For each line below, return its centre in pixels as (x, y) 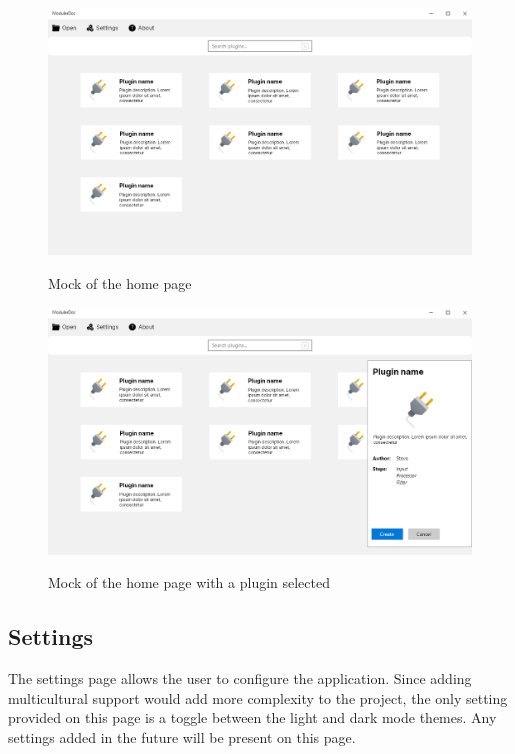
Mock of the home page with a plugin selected (189, 582)
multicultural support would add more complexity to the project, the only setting (258, 697)
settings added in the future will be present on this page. (182, 736)
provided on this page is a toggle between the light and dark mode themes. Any (252, 717)
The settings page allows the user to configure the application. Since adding (240, 677)
